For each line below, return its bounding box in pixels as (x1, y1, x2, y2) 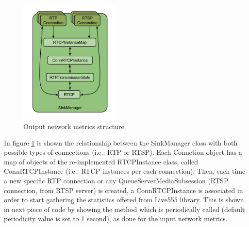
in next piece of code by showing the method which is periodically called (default (4, 204, 245, 214)
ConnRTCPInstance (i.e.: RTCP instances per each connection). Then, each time (4, 166, 246, 176)
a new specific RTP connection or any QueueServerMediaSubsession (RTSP (4, 176, 229, 186)
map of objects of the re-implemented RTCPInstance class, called (4, 156, 199, 166)
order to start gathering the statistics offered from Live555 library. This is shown (4, 195, 244, 205)
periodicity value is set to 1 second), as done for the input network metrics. (4, 213, 228, 224)
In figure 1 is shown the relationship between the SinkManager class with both (4, 137, 238, 147)
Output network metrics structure (23, 121, 124, 131)
